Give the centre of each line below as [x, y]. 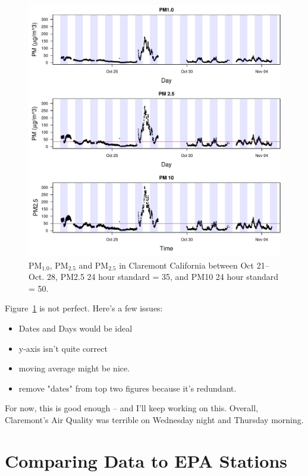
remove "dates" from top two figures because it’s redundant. [128, 388]
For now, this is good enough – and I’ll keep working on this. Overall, [132, 408]
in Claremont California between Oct [186, 265]
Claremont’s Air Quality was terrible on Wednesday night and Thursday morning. [154, 419]
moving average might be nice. [74, 368]
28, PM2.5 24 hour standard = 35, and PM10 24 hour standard [163, 277]
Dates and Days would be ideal [76, 328]
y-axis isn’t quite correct [63, 348]
